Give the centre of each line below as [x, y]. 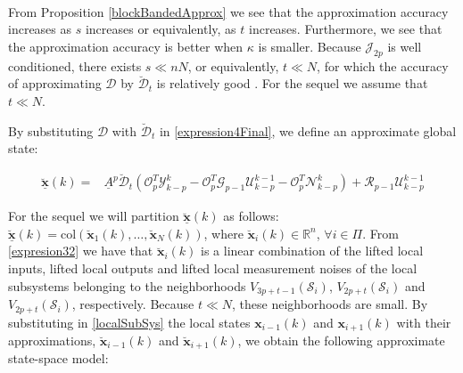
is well [405, 46]
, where [223, 233]
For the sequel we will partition [94, 216]
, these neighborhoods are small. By [330, 304]
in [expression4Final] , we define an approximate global [308, 130]
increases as [40, 29]
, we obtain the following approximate [341, 340]
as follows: [251, 216]
